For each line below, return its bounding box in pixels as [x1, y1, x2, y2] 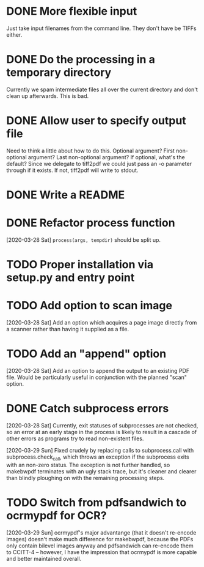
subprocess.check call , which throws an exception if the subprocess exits [6, 453, 189, 462]
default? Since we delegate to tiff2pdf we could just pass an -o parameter [6, 160, 192, 167]
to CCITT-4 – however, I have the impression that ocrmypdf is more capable [6, 548, 197, 555]
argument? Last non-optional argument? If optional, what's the [27, 153, 185, 160]
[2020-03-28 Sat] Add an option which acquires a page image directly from [6, 319, 197, 326]
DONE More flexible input [6, 4, 137, 18]
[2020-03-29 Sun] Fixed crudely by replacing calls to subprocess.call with [6, 446, 194, 454]
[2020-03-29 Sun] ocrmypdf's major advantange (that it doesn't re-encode [6, 528, 197, 536]
